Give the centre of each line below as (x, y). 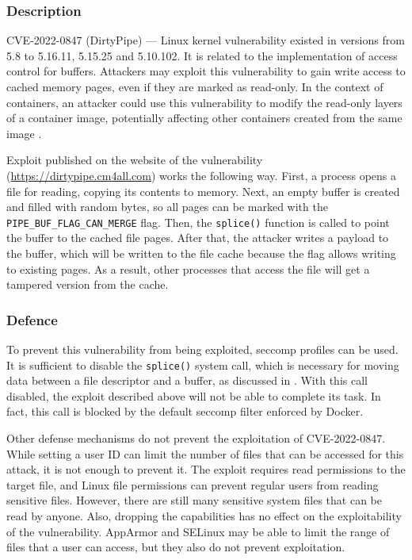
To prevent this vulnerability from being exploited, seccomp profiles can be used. (202, 349)
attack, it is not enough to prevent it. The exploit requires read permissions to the (206, 469)
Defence (32, 319)
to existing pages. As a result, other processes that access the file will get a (188, 268)
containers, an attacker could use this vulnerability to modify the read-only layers (204, 102)
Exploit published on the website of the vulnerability (135, 160)
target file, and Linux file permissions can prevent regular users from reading (193, 484)
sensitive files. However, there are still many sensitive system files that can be (194, 500)
